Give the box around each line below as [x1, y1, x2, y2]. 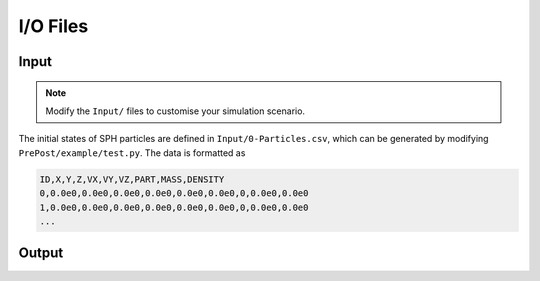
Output [18, 245, 64, 262]
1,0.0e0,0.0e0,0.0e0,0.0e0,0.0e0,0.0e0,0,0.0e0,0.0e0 [39, 201, 309, 213]
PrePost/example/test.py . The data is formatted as [18, 146, 246, 159]
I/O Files [18, 15, 89, 37]
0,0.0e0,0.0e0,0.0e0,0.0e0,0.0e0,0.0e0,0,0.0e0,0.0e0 [39, 188, 309, 199]
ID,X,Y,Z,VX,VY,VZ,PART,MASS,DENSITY [39, 173, 225, 185]
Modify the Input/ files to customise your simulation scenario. [45, 105, 305, 117]
